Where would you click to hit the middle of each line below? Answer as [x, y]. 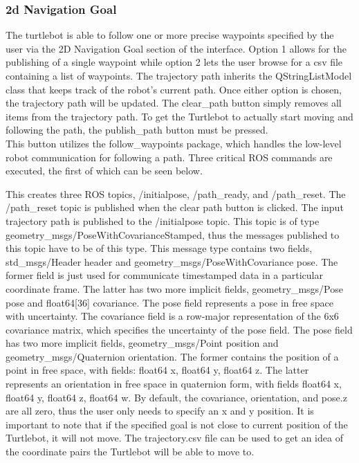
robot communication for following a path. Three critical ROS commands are [169, 157]
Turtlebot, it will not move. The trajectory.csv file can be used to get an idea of [174, 438]
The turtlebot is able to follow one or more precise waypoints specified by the [170, 35]
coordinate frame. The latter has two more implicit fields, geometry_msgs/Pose [174, 288]
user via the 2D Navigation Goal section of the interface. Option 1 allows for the [176, 48]
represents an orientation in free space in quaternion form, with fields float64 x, [174, 384]
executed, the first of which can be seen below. [104, 171]
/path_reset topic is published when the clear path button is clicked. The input [175, 207]
